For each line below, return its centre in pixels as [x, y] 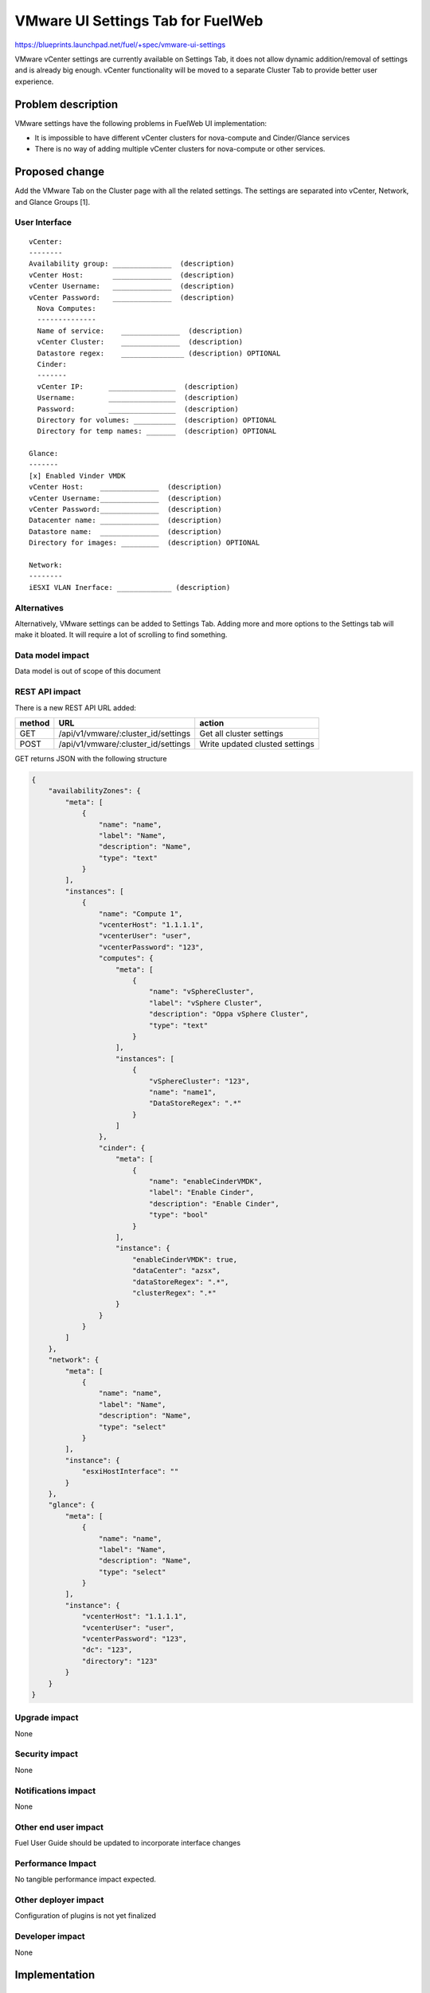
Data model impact [52, 655]
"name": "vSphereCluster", [201, 992]
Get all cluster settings [241, 733]
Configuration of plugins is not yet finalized [86, 1916]
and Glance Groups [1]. [53, 202]
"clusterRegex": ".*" [174, 1293]
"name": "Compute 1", [141, 914]
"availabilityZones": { [94, 791]
